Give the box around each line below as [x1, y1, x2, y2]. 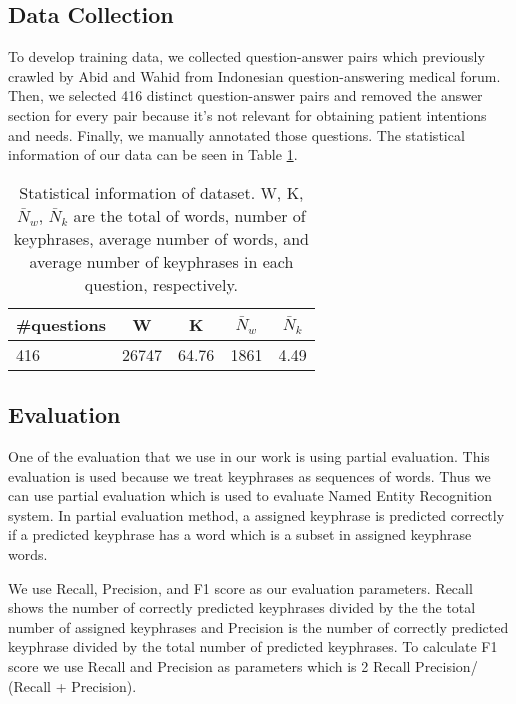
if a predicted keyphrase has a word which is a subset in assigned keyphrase [8, 524, 472, 545]
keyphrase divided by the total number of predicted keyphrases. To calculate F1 [8, 636, 498, 657]
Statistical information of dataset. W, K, [19, 180, 304, 204]
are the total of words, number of [73, 203, 306, 227]
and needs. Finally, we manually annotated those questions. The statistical [8, 124, 465, 145]
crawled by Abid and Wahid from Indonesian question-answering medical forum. [8, 65, 501, 86]
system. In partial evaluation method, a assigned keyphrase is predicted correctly [8, 504, 505, 525]
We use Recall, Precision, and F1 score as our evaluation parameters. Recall [8, 577, 473, 598]
